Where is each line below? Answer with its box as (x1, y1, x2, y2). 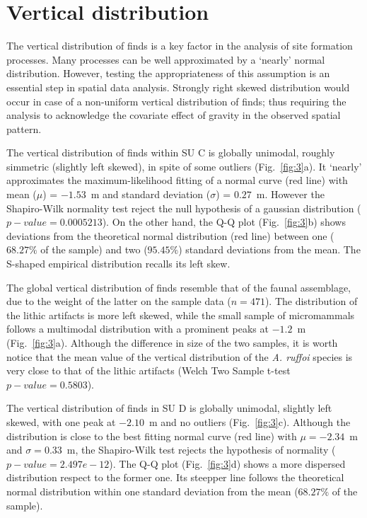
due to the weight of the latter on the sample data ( (6, 294, 231, 309)
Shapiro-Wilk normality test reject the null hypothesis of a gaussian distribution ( (6, 200, 361, 215)
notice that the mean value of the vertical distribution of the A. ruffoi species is (6, 349, 353, 364)
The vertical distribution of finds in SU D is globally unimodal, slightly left (6, 401, 332, 415)
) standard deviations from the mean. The (178, 242, 361, 257)
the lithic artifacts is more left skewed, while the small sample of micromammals (6, 307, 355, 322)
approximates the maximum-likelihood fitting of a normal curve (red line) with (6, 173, 348, 188)
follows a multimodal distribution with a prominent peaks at (6, 321, 269, 336)
